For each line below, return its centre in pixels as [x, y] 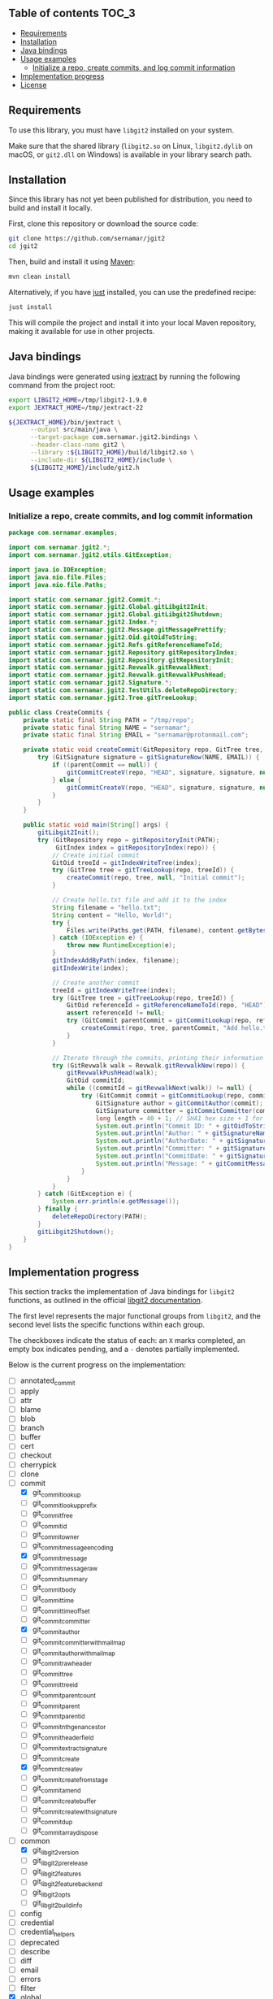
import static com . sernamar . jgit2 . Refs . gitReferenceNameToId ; [116, 645]
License [33, 85]
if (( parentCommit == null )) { [105, 765]
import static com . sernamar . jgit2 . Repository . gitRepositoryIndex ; [123, 652]
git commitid [50, 1525]
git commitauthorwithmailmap [74, 1651]
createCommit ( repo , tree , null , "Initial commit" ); [156, 878]
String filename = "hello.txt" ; [106, 907]
